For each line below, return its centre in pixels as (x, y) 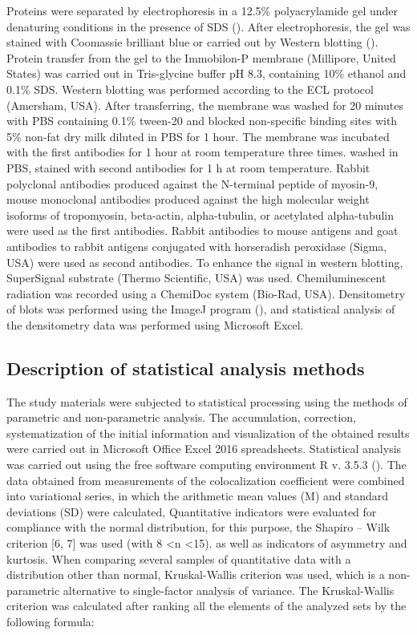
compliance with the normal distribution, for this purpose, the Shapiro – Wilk (198, 527)
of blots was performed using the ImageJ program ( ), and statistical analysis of (201, 309)
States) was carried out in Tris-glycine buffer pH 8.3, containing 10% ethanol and (206, 73)
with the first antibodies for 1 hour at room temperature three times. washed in (202, 152)
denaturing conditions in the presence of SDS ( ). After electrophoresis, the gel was (208, 26)
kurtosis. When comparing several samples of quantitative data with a (179, 558)
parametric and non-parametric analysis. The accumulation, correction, (181, 417)
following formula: (51, 621)
